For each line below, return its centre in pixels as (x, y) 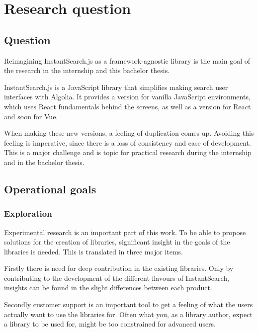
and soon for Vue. (31, 116)
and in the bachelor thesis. (44, 162)
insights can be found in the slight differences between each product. (108, 288)
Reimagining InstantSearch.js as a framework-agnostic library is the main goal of (127, 60)
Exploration (28, 213)
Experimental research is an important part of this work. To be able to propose (125, 232)
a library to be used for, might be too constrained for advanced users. (110, 324)
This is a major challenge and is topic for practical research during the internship (128, 152)
